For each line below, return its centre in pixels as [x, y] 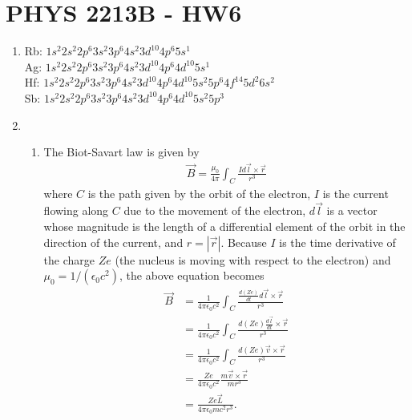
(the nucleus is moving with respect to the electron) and [253, 259]
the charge [69, 259]
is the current [355, 193]
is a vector [352, 210]
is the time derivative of [337, 242]
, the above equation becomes [192, 275]
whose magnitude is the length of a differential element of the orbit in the [224, 226]
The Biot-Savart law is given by [121, 152]
